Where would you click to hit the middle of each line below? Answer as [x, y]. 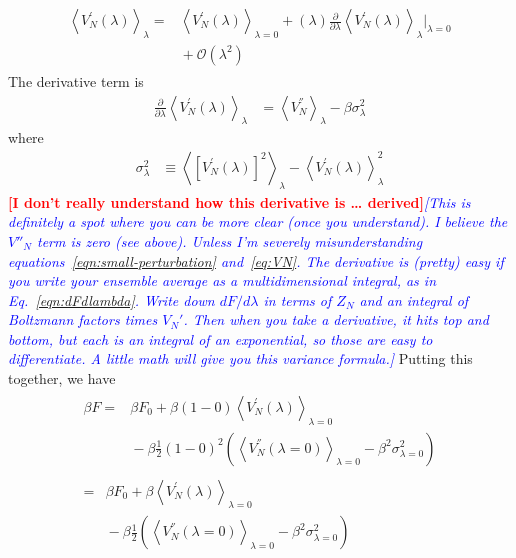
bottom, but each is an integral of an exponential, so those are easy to [220, 338]
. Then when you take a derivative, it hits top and [336, 319]
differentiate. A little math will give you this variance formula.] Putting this [240, 358]
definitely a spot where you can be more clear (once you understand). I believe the [258, 221]
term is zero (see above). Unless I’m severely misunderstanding [229, 240]
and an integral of [414, 299]
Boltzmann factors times [83, 319]
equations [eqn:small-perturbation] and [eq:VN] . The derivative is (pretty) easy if [256, 260]
